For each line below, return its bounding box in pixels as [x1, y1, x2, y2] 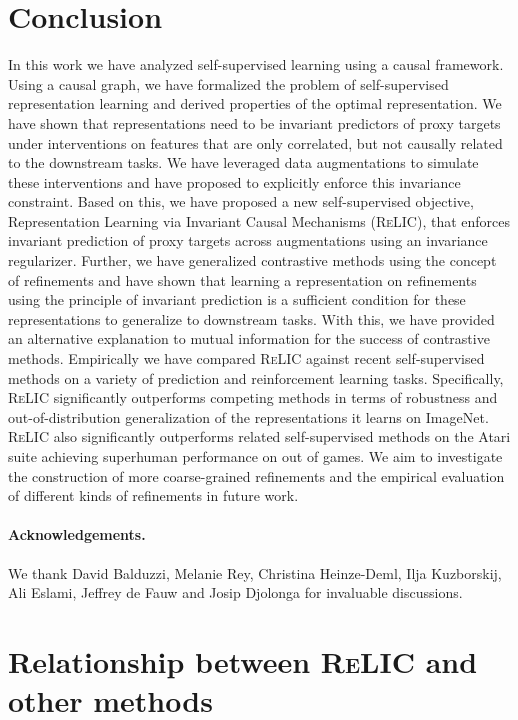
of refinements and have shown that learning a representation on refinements [8, 269, 477, 290]
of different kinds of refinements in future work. [8, 485, 299, 506]
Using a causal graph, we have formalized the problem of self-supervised [8, 73, 449, 94]
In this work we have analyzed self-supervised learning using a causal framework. [8, 54, 504, 75]
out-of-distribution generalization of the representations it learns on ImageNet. [8, 406, 489, 427]
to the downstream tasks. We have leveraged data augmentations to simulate [8, 152, 479, 173]
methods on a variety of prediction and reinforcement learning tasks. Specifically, [8, 367, 504, 388]
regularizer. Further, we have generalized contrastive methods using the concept [8, 250, 497, 271]
